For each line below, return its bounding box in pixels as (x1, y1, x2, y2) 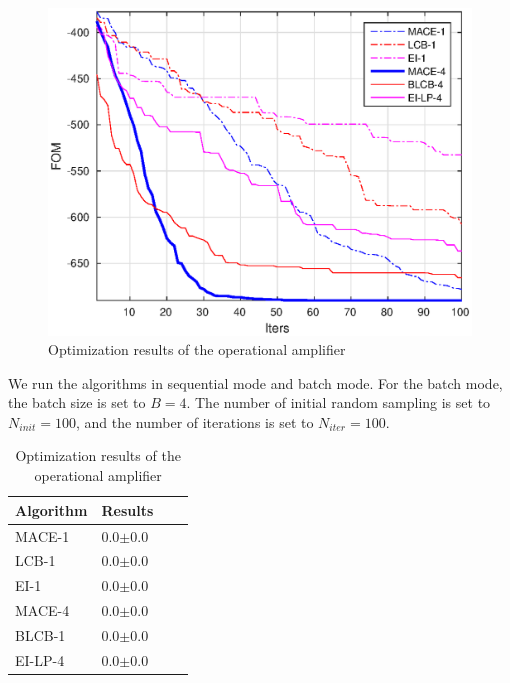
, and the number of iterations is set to (75, 411, 314, 432)
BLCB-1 (15, 624, 66, 645)
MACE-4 (15, 600, 70, 621)
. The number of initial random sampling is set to (186, 392, 491, 413)
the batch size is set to (8, 392, 146, 413)
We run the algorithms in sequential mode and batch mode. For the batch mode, (8, 372, 503, 393)
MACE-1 (15, 525, 70, 546)
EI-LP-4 (15, 649, 65, 670)
